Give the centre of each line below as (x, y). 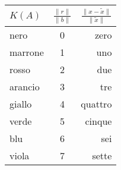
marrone (27, 52)
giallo (21, 104)
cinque (98, 121)
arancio (25, 87)
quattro (96, 104)
